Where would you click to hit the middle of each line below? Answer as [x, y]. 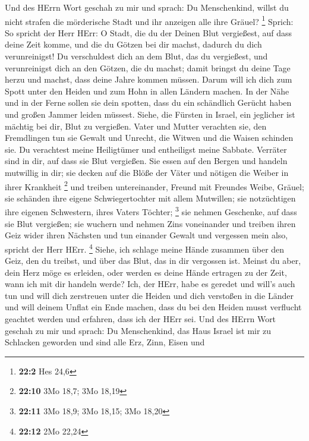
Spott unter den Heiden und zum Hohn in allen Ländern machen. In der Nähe [147, 91]
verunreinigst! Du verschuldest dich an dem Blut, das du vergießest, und [136, 56]
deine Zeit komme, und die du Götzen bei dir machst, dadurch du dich [133, 44]
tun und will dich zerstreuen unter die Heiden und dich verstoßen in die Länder [149, 295]
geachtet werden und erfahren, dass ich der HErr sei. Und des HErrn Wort [141, 319]
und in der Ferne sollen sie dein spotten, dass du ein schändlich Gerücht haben [148, 103]
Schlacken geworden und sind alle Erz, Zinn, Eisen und [105, 342]
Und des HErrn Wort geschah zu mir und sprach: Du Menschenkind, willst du [147, 7]
